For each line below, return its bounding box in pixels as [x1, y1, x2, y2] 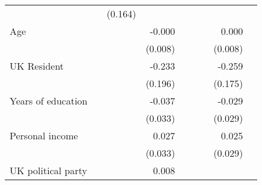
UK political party [10, 163, 87, 177]
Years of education [10, 94, 88, 108]
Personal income [10, 129, 78, 142]
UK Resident [10, 59, 64, 73]
